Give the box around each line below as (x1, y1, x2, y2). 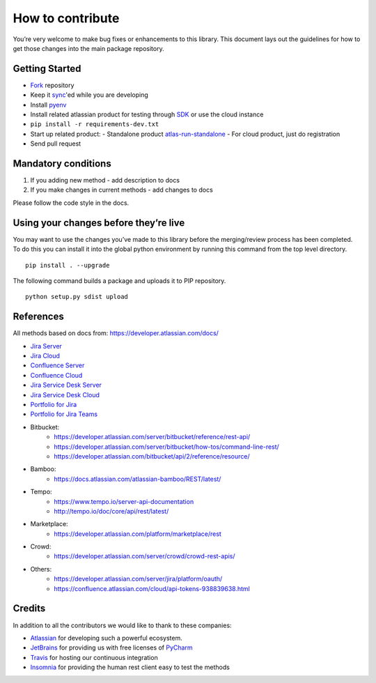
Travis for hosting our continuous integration (30, 653, 158, 661)
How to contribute (13, 10, 120, 26)
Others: (30, 565, 52, 573)
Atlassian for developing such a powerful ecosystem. (30, 634, 182, 642)
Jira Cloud (30, 352, 61, 360)
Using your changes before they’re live (13, 217, 185, 229)
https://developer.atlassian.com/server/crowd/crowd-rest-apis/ (54, 552, 236, 560)
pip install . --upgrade (25, 261, 110, 269)
